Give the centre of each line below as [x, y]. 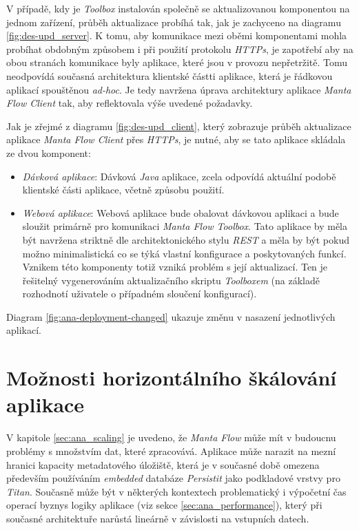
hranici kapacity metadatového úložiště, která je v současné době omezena [163, 464]
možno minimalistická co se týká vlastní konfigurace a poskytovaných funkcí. [184, 253]
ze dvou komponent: [49, 152]
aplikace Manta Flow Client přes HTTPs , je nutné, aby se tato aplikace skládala [176, 139]
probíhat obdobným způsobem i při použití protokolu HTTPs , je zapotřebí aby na [180, 49]
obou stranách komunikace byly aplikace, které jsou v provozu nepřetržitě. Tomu [177, 62]
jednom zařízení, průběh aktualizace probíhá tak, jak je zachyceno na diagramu [174, 22]
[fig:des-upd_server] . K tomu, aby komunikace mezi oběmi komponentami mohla [177, 35]
